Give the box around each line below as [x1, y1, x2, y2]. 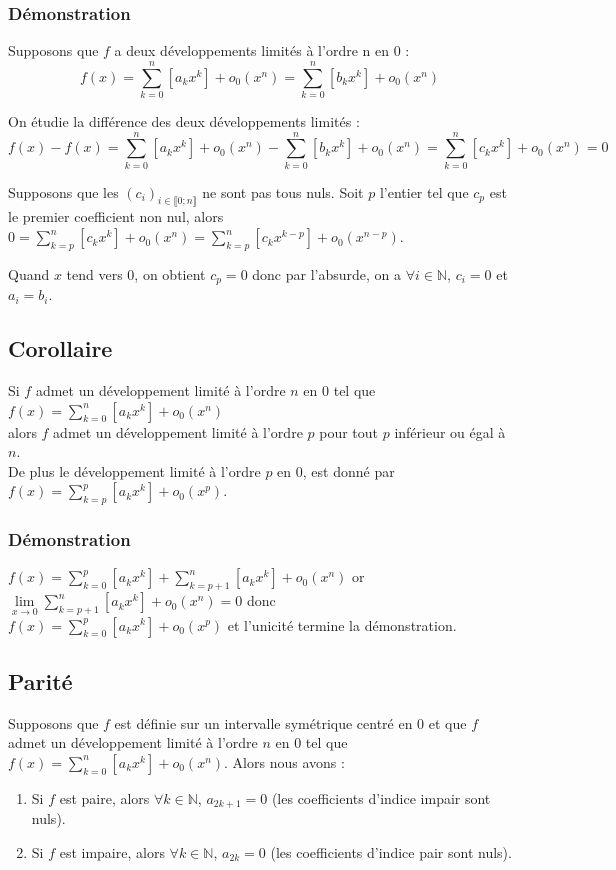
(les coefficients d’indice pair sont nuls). [270, 841, 512, 862]
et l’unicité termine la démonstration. [227, 614, 457, 635]
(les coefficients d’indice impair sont [271, 787, 491, 808]
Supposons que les [8, 181, 119, 202]
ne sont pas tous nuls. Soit [202, 181, 364, 202]
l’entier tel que [379, 181, 469, 202]
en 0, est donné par [277, 460, 395, 481]
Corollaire [8, 333, 113, 364]
